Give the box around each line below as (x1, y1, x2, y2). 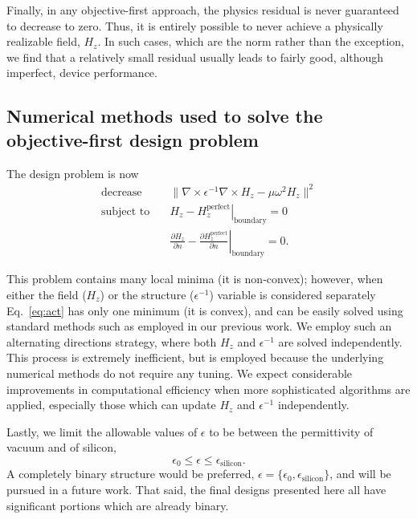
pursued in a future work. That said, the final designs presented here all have (6, 480, 386, 497)
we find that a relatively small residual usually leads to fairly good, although (6, 48, 384, 65)
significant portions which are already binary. (6, 497, 229, 513)
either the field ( (6, 286, 87, 302)
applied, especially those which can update (6, 396, 216, 413)
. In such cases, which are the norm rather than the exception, (97, 33, 404, 50)
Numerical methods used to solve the (6, 103, 323, 128)
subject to (100, 205, 150, 217)
